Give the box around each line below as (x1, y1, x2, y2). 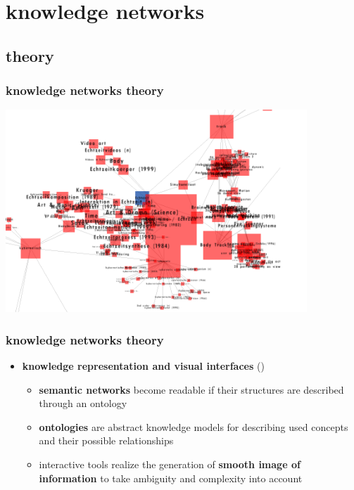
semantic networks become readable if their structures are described (39, 382, 344, 396)
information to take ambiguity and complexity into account (39, 470, 303, 485)
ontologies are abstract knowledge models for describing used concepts (39, 419, 348, 434)
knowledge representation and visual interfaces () (22, 359, 265, 373)
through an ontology (39, 396, 127, 411)
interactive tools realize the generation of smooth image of (39, 457, 301, 472)
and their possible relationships (39, 433, 174, 448)
